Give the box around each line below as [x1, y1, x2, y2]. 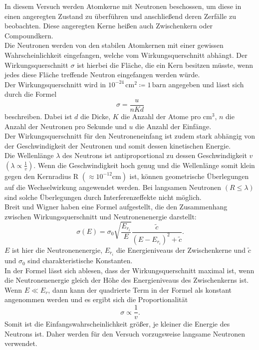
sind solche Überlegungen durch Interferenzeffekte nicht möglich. [4, 191, 202, 202]
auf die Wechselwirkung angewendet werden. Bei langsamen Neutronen [4, 181, 222, 192]
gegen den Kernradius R [4, 171, 79, 181]
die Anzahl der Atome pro [121, 111, 201, 121]
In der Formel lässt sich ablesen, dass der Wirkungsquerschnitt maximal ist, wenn [4, 265, 255, 275]
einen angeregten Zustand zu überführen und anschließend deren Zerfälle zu [4, 10, 236, 21]
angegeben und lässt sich [168, 79, 244, 89]
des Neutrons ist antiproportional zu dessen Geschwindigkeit [62, 150, 247, 161]
